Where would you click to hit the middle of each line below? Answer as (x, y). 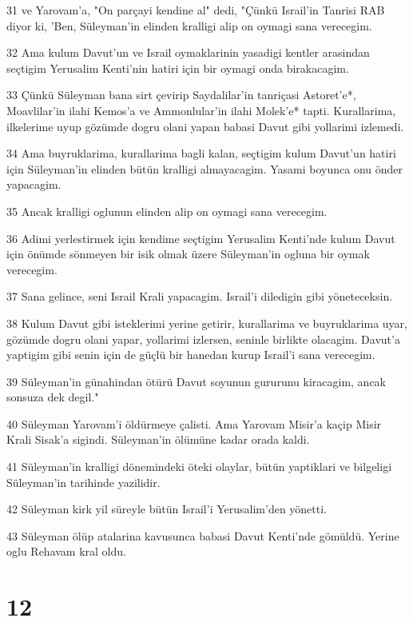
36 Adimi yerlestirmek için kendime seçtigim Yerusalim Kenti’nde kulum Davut (201, 238)
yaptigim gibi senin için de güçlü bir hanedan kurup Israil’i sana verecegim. (191, 355)
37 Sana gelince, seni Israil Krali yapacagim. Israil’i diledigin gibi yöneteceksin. (200, 296)
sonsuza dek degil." (53, 397)
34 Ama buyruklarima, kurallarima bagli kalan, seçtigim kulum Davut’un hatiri (201, 153)
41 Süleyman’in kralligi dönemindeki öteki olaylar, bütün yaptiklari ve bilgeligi (199, 466)
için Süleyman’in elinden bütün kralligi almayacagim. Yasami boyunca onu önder (205, 168)
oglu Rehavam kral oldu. (66, 551)
